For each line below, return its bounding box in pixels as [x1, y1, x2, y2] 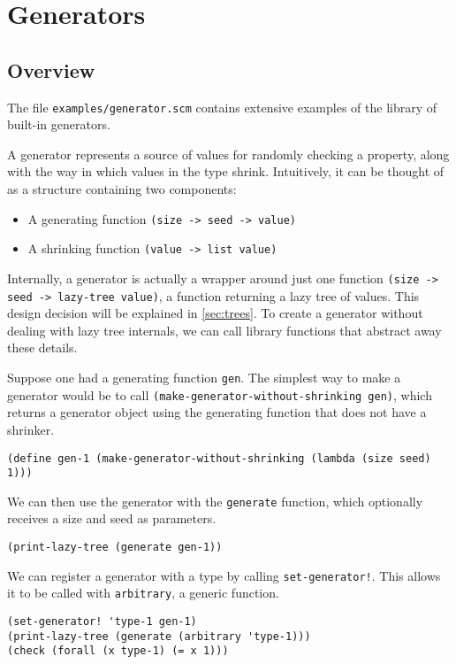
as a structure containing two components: [7, 180, 237, 198]
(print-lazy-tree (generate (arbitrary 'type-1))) [7, 629, 311, 643]
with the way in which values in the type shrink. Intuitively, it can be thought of [7, 162, 445, 181]
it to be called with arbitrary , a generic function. [7, 583, 279, 602]
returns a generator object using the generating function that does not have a [7, 403, 427, 421]
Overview [7, 56, 95, 83]
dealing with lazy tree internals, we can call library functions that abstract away [7, 320, 442, 339]
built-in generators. [7, 115, 110, 134]
